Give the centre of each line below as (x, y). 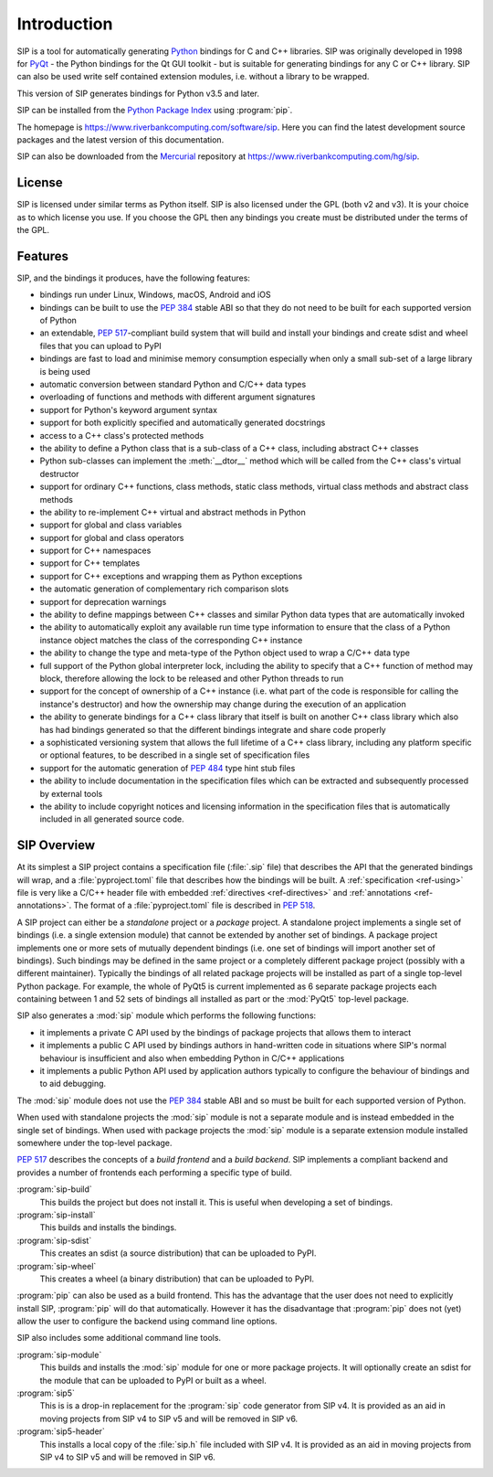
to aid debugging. (73, 1084)
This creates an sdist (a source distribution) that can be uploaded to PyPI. (178, 1253)
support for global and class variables (111, 525)
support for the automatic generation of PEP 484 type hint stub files (168, 768)
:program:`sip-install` (56, 1215)
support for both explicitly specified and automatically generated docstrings (183, 423)
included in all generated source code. (112, 819)
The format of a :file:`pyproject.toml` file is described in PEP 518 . (194, 906)
